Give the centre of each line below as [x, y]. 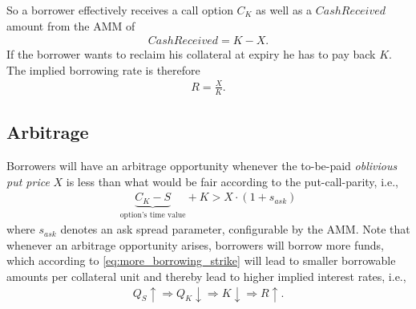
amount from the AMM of [71, 25]
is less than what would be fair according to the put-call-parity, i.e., [232, 181]
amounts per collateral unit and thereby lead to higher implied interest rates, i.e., [206, 276]
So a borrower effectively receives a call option [120, 10]
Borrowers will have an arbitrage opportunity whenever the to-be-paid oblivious [202, 165]
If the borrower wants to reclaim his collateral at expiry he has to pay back [191, 54]
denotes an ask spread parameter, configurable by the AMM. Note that [235, 229]
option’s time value [153, 215]
